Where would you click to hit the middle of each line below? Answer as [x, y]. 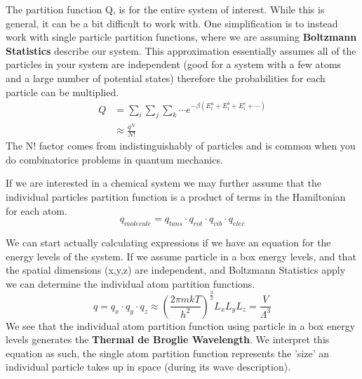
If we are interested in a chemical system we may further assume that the [164, 183]
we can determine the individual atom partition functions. [130, 283]
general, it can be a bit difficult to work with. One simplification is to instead [172, 23]
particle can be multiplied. [62, 92]
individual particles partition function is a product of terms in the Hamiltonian [176, 196]
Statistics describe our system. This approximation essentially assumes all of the [181, 50]
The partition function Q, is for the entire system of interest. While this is [165, 9]
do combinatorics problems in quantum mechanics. [114, 159]
